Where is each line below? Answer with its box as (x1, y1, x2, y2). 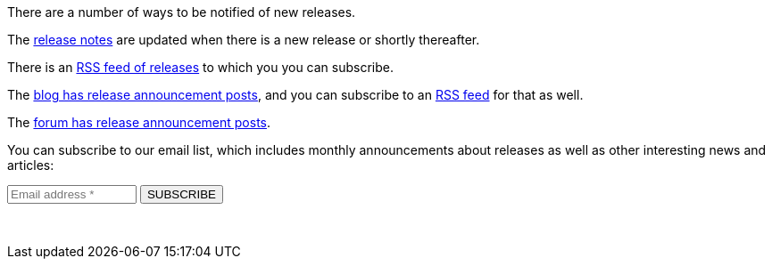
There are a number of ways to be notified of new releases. (7, 4, 356, 20)
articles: (7, 157, 54, 173)
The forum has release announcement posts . (7, 115, 271, 130)
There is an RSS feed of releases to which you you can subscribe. (7, 60, 394, 75)
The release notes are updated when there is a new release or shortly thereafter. (7, 32, 480, 47)
